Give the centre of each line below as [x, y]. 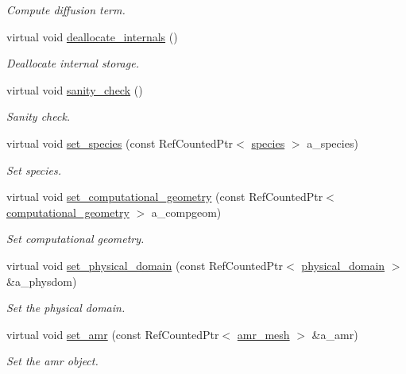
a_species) [333, 143]
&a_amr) [335, 334]
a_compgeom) [186, 212]
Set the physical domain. [66, 308]
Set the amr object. [52, 361]
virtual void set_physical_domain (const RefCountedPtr [145, 265]
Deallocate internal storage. [73, 63]
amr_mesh [263, 334]
